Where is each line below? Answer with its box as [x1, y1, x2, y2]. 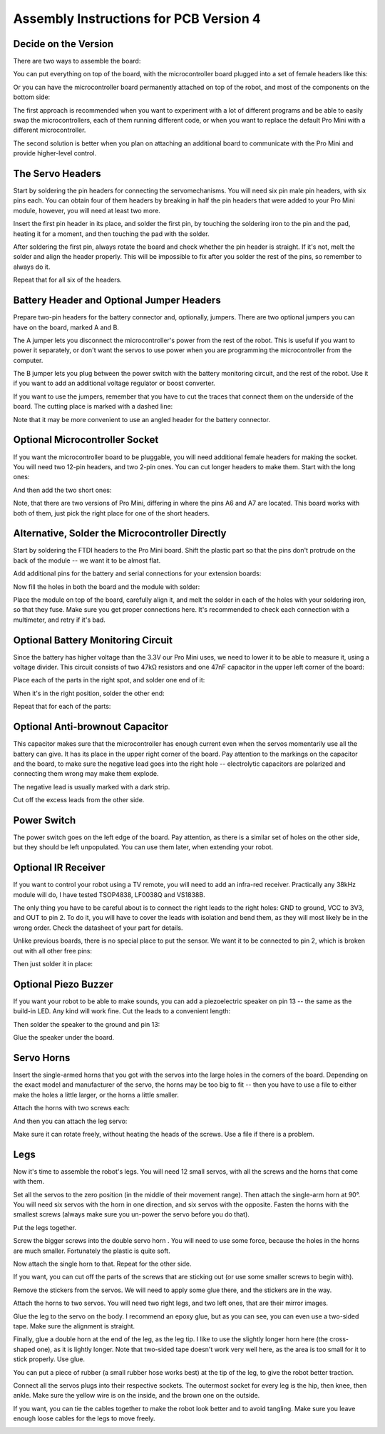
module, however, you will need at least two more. [13, 206, 160, 215]
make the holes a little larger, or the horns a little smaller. [13, 1090, 180, 1099]
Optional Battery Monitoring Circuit [13, 634, 173, 646]
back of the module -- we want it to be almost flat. [13, 556, 161, 565]
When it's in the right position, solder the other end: [13, 689, 165, 697]
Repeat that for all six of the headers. [13, 275, 123, 285]
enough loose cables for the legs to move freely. [13, 1414, 155, 1423]
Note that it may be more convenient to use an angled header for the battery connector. [13, 415, 271, 424]
